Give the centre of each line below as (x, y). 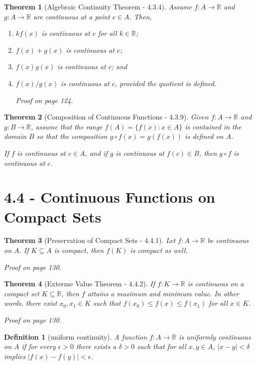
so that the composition (72, 136)
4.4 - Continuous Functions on (110, 197)
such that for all (162, 346)
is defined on (204, 136)
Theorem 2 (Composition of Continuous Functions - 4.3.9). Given (106, 117)
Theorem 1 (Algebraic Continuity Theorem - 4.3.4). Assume (98, 6)
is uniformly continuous (215, 336)
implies (15, 356)
